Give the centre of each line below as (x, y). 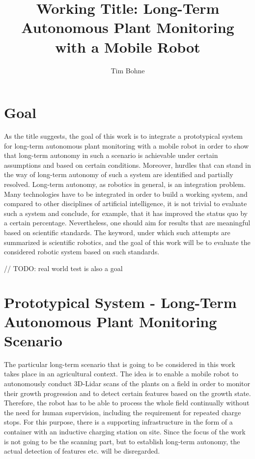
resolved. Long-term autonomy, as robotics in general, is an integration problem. (125, 184)
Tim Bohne (128, 70)
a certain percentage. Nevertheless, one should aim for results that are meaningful (127, 223)
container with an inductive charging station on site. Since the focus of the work (125, 431)
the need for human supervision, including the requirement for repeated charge (123, 412)
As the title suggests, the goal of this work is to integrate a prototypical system (124, 136)
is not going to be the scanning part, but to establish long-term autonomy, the (122, 441)
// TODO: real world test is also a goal (63, 268)
